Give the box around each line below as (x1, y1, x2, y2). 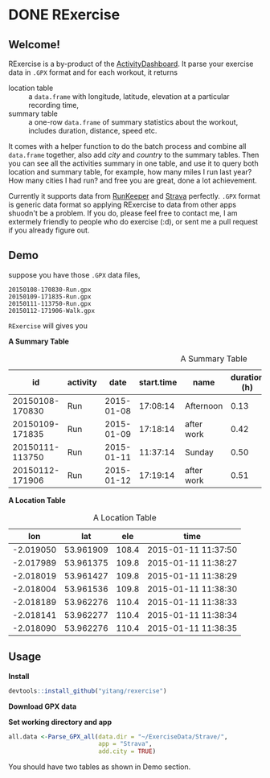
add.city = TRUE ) (97, 747, 157, 755)
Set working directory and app (8, 717, 112, 727)
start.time (138, 377, 178, 388)
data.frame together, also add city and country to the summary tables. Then (8, 150, 260, 159)
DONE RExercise (8, 6, 121, 24)
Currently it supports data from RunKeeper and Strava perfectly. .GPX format (8, 191, 261, 200)
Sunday (184, 447, 215, 458)
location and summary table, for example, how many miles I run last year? (8, 167, 252, 176)
